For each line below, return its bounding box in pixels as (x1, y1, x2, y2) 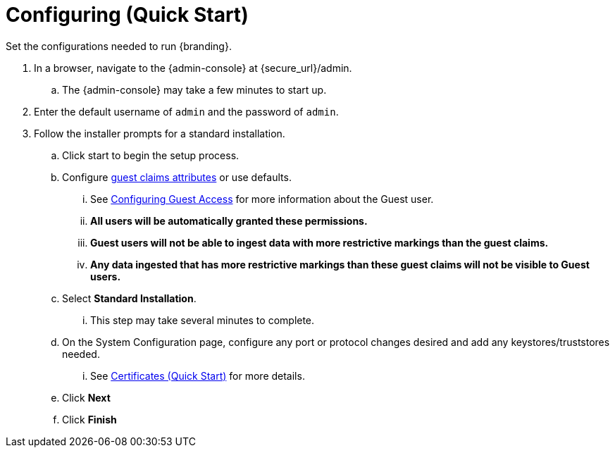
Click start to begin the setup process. (62, 149, 240, 161)
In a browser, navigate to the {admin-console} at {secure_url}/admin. (34, 61, 352, 74)
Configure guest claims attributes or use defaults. (62, 170, 292, 183)
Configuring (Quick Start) (6, 3, 249, 27)
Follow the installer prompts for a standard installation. (34, 127, 285, 139)
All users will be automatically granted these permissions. (90, 214, 368, 227)
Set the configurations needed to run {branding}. (6, 39, 232, 52)
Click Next (62, 391, 111, 404)
